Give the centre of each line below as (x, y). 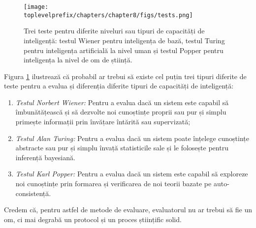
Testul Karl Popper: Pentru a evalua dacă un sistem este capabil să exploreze (132, 174)
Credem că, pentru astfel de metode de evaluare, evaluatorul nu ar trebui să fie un (128, 210)
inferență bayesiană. (45, 157)
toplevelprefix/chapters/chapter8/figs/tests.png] (108, 15)
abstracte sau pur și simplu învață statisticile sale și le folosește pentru (122, 148)
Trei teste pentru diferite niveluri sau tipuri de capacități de (114, 31)
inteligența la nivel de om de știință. (78, 60)
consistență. (33, 193)
